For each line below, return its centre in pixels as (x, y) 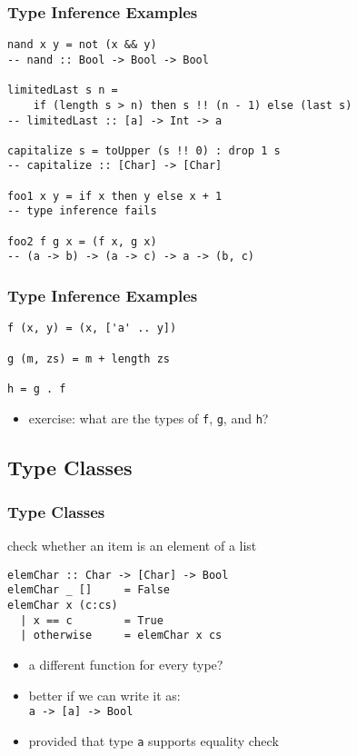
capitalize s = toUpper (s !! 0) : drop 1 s (144, 150)
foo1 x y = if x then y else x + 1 (115, 196)
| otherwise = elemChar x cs (121, 636)
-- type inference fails (82, 211)
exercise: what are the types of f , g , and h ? (149, 418)
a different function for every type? (126, 665)
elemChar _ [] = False (89, 590)
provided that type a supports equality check (154, 740)
